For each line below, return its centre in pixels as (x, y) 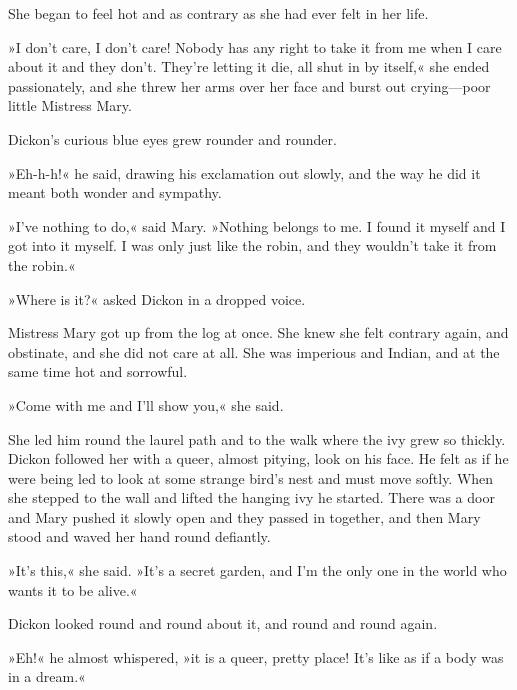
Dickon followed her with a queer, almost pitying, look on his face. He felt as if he (258, 458)
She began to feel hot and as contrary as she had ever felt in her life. (218, 13)
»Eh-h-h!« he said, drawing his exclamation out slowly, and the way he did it (244, 172)
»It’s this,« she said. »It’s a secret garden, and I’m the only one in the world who (257, 570)
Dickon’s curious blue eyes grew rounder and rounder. (172, 138)
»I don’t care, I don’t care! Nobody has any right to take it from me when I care (255, 46)
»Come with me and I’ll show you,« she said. (146, 404)
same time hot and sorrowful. (98, 371)
